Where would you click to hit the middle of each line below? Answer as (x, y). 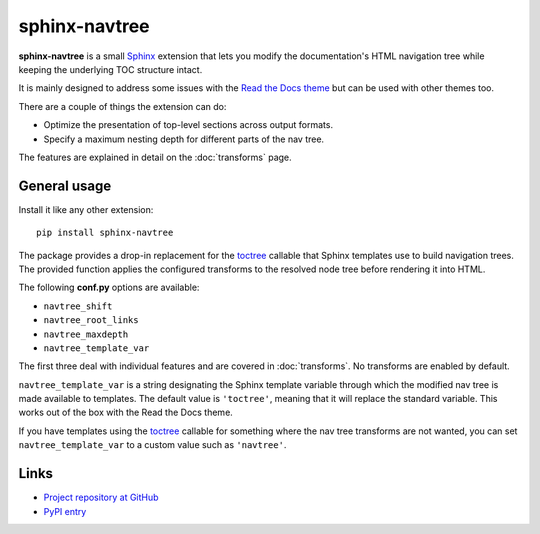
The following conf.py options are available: (109, 287)
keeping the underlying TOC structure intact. (110, 69)
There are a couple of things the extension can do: (122, 106)
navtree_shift (78, 306)
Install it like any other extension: (86, 209)
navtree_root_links (91, 320)
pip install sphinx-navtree (105, 233)
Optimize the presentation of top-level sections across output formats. (188, 125)
